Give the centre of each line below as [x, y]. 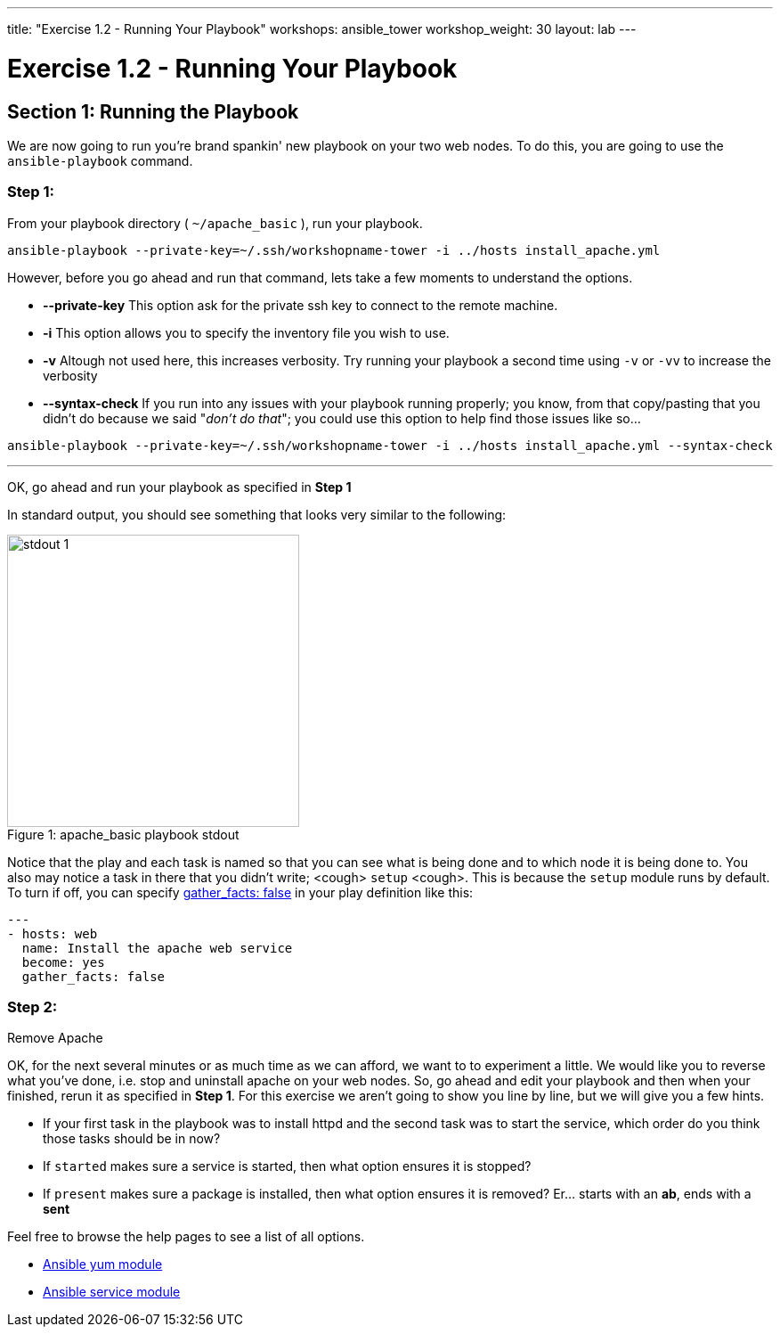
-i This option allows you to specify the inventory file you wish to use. [246, 332]
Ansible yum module [103, 1264]
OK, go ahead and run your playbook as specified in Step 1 [179, 487]
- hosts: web [53, 933]
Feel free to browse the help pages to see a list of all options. [186, 1237]
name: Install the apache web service [157, 948]
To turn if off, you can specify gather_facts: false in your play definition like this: [240, 892]
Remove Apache [55, 1038]
